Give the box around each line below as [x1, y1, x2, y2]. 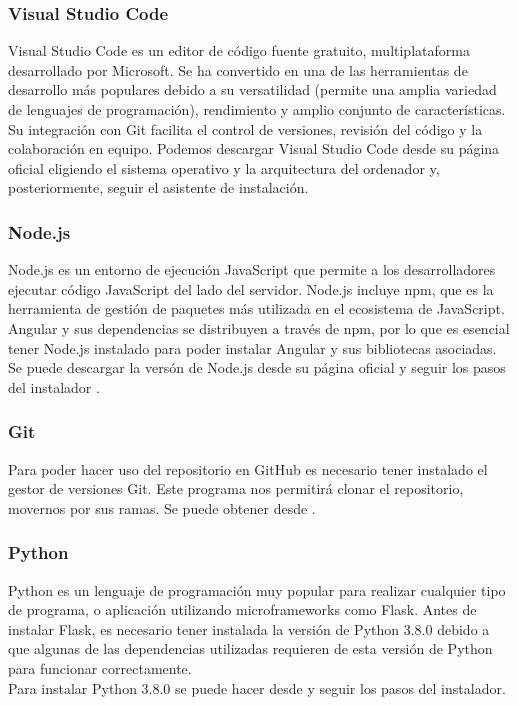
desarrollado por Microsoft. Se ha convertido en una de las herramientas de [8, 59, 468, 80]
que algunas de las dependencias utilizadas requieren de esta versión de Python [8, 638, 493, 659]
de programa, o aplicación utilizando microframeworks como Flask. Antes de [8, 599, 477, 620]
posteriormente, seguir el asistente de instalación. [8, 177, 309, 198]
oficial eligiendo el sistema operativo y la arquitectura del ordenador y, [8, 157, 440, 178]
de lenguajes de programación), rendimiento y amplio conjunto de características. [8, 99, 506, 119]
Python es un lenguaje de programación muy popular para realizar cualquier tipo [8, 579, 506, 600]
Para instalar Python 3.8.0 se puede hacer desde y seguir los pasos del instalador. [8, 677, 506, 698]
